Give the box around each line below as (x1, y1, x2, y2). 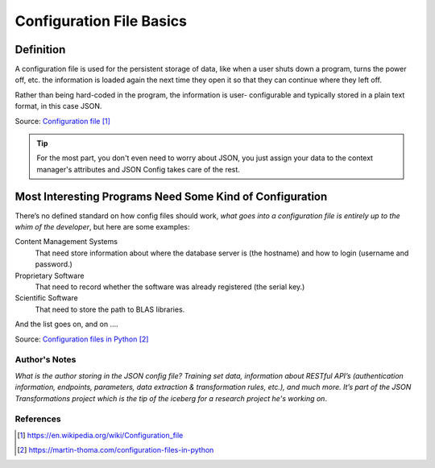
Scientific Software (14, 293, 78, 303)
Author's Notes (14, 354, 77, 366)
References (14, 413, 61, 425)
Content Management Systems (14, 237, 118, 246)
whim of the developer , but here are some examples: (14, 222, 190, 232)
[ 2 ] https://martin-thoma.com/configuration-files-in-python (17, 445, 214, 455)
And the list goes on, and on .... (14, 319, 118, 329)
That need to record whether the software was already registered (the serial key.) (35, 282, 305, 292)
